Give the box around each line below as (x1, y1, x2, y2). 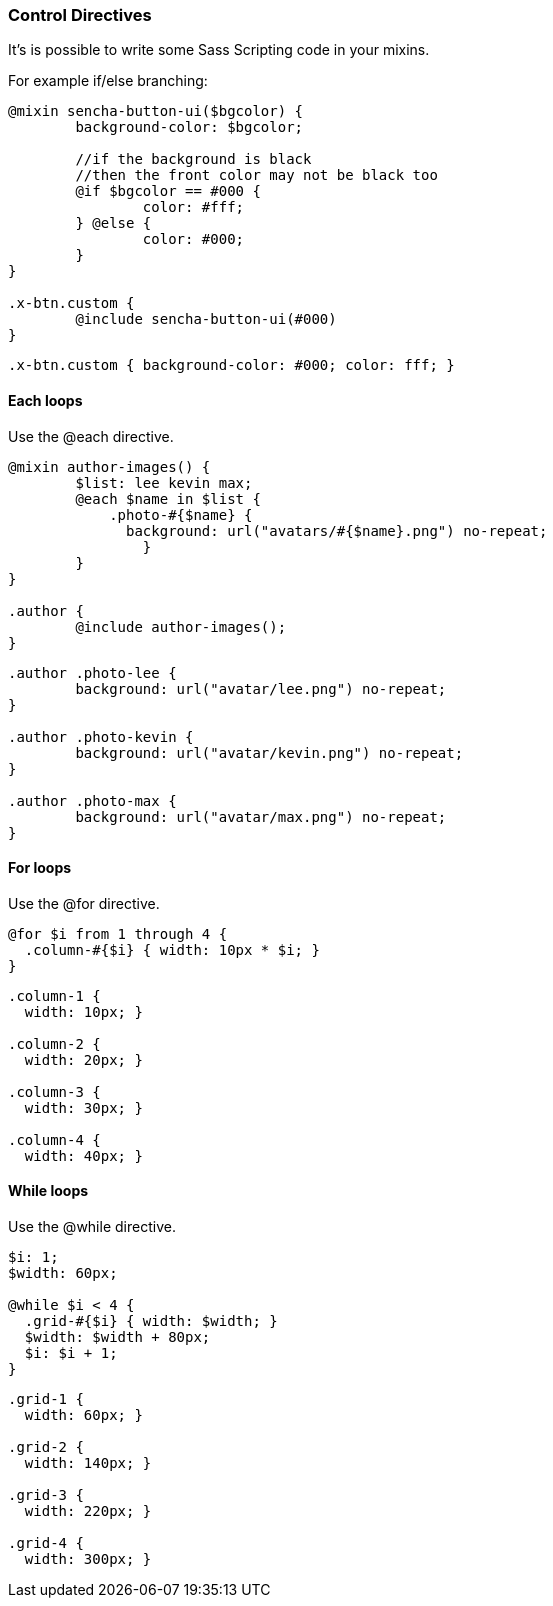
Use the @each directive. (8, 427, 174, 445)
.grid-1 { (8, 1391, 84, 1408)
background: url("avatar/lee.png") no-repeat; (75, 680, 447, 697)
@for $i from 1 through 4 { (8, 925, 228, 942)
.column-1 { (8, 987, 101, 1004)
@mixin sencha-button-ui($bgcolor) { (8, 103, 304, 120)
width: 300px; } (24, 1551, 152, 1568)
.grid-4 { (8, 1535, 84, 1552)
